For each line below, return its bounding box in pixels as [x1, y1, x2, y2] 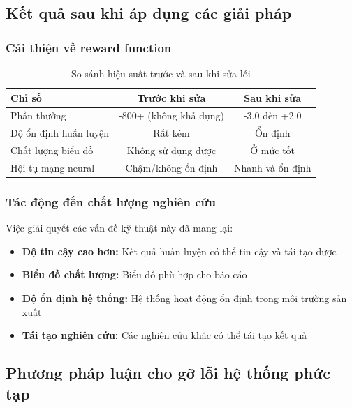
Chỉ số [10, 90, 42, 105]
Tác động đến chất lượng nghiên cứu [6, 192, 216, 210]
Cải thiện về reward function [6, 38, 172, 56]
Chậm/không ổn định [125, 160, 218, 174]
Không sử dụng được [126, 143, 217, 158]
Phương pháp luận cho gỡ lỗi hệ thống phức [6, 362, 330, 384]
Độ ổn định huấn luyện [10, 126, 110, 140]
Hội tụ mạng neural [10, 160, 95, 174]
